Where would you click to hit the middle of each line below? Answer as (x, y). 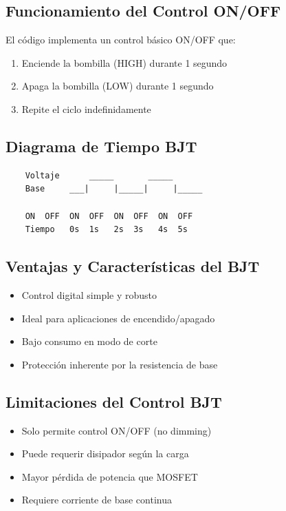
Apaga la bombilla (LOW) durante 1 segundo (118, 86)
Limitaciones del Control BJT (114, 401)
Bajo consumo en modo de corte (89, 341)
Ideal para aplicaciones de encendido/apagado (118, 318)
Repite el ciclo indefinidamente (86, 108)
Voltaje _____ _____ (99, 175)
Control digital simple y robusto (89, 294)
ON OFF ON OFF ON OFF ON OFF (109, 216)
